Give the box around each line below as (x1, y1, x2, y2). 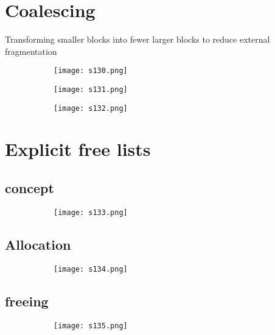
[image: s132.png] (54, 104, 128, 113)
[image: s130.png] (54, 66, 128, 76)
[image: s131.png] (54, 85, 128, 94)
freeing (5, 291, 49, 310)
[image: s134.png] (54, 264, 128, 273)
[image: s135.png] (54, 321, 128, 330)
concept (5, 178, 54, 197)
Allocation (5, 234, 71, 253)
